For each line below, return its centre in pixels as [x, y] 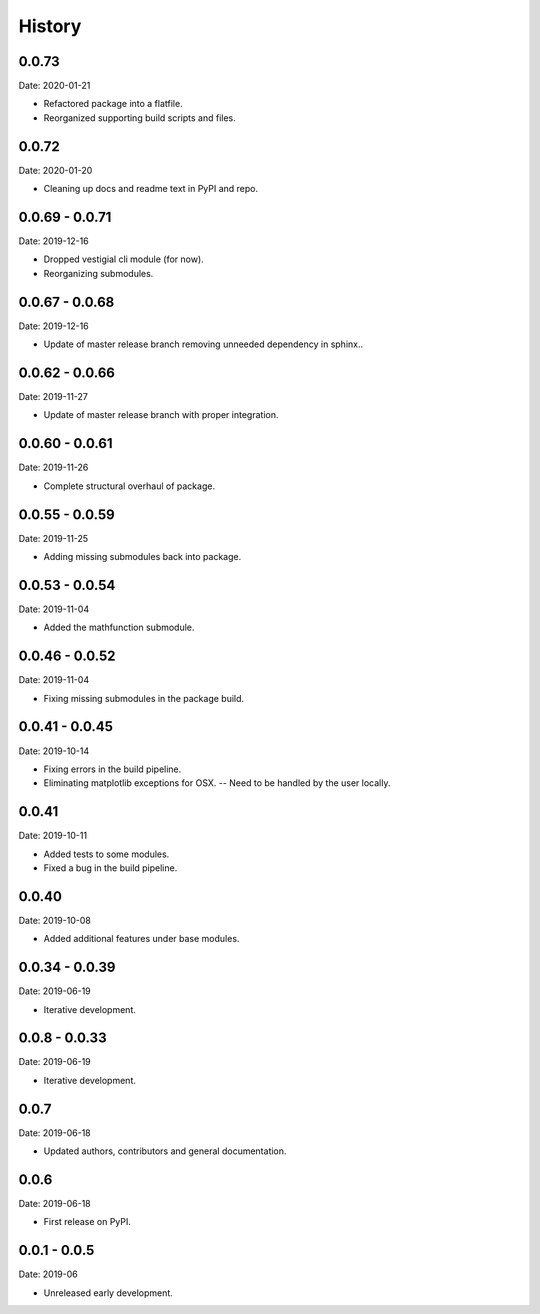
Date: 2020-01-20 [55, 170]
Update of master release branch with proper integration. [161, 415]
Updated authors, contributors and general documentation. [165, 1151]
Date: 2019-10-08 [55, 920]
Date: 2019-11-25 [53, 538]
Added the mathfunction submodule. [119, 627]
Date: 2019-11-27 [53, 397]
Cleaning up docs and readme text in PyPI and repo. [151, 189]
